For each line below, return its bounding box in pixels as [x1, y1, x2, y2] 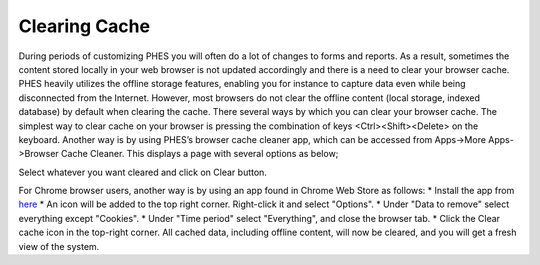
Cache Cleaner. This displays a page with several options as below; [60, 148, 339, 160]
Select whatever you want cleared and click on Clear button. [18, 166, 267, 178]
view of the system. [18, 240, 100, 252]
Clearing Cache [18, 15, 150, 37]
